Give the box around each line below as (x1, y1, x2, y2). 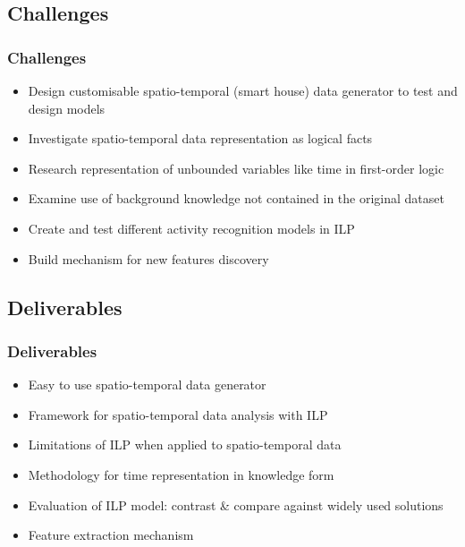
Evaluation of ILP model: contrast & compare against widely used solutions (28, 495, 444, 514)
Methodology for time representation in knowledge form (28, 465, 334, 483)
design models (28, 98, 106, 117)
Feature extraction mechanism (28, 526, 194, 544)
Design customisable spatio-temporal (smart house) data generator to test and (28, 81, 458, 99)
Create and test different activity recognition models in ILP (28, 218, 355, 237)
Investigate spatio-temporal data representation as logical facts (28, 129, 373, 148)
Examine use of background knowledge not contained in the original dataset (28, 189, 444, 208)
